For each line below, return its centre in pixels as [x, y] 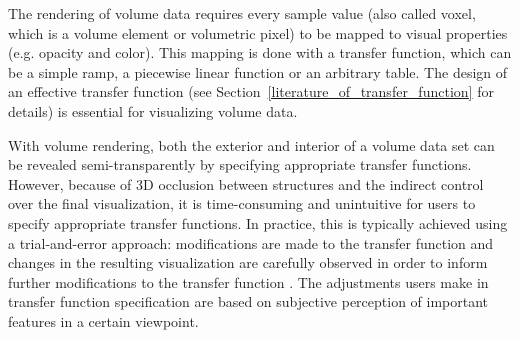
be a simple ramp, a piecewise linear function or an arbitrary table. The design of [258, 71]
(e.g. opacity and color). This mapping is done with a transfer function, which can [260, 52]
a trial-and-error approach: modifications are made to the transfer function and [251, 242]
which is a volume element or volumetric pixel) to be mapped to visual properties [258, 32]
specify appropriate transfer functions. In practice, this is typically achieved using [258, 222]
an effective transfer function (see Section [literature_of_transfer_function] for [251, 91]
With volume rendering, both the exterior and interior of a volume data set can [251, 144]
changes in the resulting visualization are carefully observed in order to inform [248, 262]
